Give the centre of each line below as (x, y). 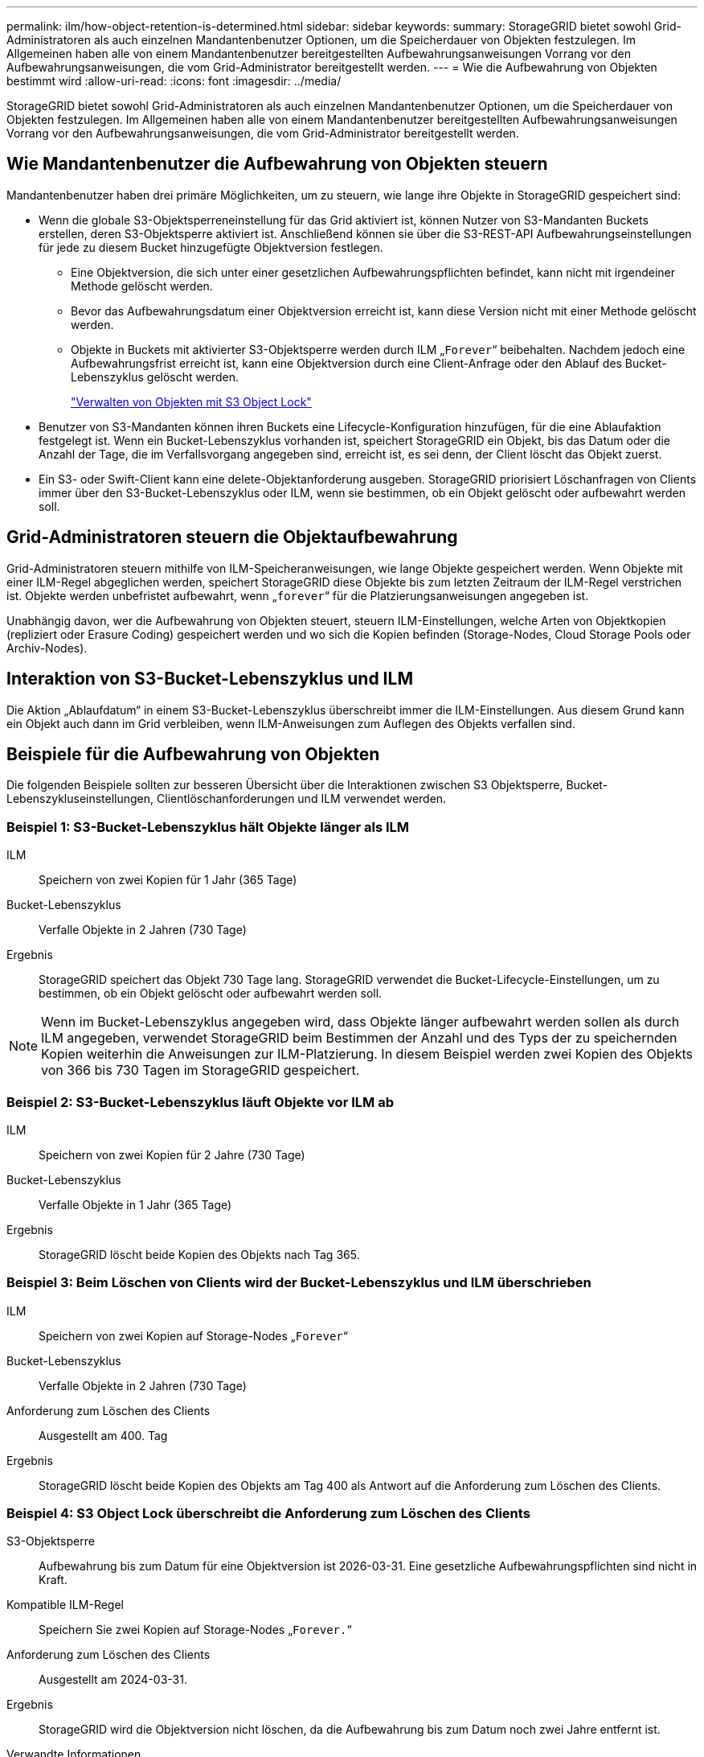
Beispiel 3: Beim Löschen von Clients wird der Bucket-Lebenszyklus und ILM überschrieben (299, 1283)
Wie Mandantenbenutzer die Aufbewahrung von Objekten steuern (277, 164)
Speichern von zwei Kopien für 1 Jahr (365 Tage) (168, 880)
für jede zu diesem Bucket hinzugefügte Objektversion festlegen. (211, 247)
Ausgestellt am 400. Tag (103, 1435)
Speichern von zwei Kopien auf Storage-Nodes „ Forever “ (193, 1335)
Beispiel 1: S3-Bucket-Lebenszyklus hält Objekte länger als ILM (208, 827)
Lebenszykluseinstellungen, (80, 799)
